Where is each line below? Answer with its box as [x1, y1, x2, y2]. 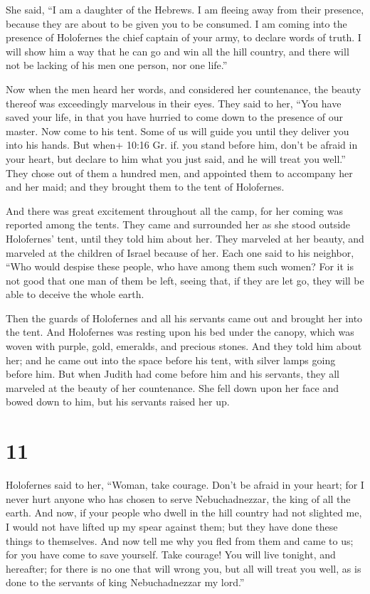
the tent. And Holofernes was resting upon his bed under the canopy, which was [6, 324, 354, 339]
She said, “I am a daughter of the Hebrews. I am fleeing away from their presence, [6, 2, 364, 16]
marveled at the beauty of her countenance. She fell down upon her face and [6, 380, 339, 395]
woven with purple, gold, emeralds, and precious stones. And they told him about [6, 339, 362, 354]
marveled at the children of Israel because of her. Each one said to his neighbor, [6, 245, 354, 260]
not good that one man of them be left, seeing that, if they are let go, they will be [6, 272, 364, 287]
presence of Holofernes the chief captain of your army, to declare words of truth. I [6, 30, 361, 45]
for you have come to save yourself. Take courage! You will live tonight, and [6, 547, 336, 562]
